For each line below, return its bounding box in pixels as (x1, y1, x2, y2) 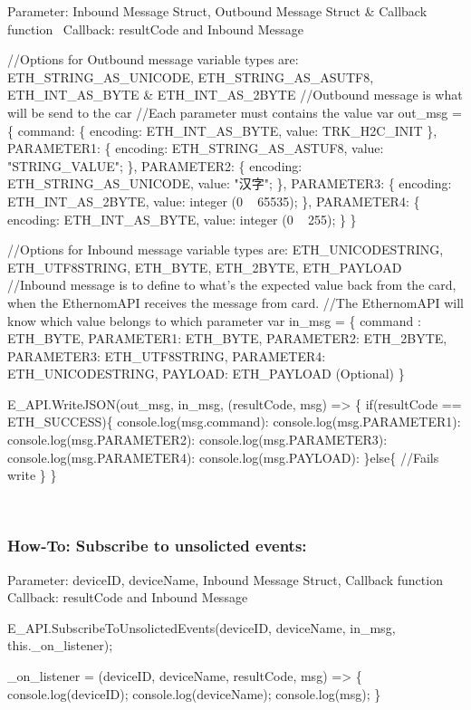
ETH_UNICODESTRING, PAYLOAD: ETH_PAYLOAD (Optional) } (7, 364, 405, 383)
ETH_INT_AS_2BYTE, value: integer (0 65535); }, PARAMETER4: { (7, 191, 420, 210)
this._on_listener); (7, 636, 113, 655)
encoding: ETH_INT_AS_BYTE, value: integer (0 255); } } (7, 209, 357, 228)
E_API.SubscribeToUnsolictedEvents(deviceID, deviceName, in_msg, (7, 618, 396, 637)
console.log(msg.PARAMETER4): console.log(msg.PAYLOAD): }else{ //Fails (7, 447, 439, 466)
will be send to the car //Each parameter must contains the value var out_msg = (7, 102, 462, 121)
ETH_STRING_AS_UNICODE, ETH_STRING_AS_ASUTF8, (7, 67, 374, 86)
